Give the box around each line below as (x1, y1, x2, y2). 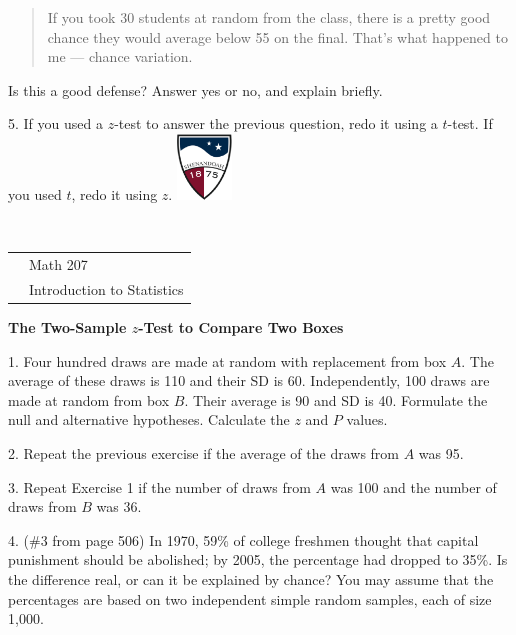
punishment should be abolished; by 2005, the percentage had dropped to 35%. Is (8, 549, 508, 570)
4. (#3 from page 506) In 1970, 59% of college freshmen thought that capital (8, 529, 479, 550)
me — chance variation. (47, 46, 193, 67)
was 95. (418, 442, 464, 463)
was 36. (96, 496, 142, 517)
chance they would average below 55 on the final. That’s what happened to (47, 26, 508, 47)
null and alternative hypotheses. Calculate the (8, 409, 290, 430)
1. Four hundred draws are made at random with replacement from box (8, 350, 447, 371)
